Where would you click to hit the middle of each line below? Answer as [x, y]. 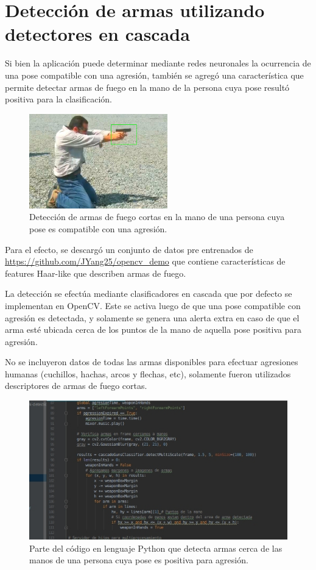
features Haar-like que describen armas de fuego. [96, 273]
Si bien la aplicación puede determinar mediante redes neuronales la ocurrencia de [158, 63]
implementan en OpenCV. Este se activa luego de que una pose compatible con [153, 305]
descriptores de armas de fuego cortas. [76, 386]
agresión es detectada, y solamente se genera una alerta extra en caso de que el [152, 317]
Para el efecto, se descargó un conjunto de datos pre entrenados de [129, 249]
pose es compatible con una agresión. [98, 228]
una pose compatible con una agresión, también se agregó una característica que [154, 75]
